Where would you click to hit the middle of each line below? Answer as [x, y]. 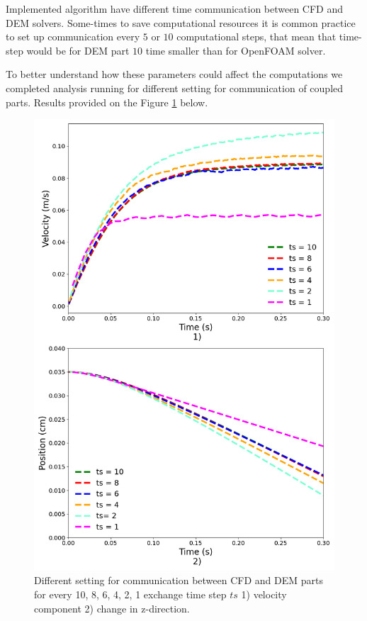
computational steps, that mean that [256, 37]
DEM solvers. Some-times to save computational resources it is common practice [181, 22]
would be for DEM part [78, 50]
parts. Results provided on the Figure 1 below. [107, 102]
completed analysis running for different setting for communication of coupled [175, 88]
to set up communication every [73, 37]
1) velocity [264, 594]
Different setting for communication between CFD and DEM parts [179, 580]
